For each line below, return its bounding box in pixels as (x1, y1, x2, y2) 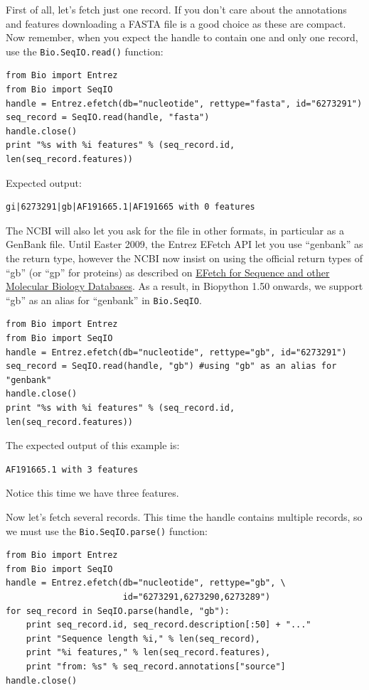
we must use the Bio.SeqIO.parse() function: (6, 523, 208, 538)
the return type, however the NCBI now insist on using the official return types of (6, 250, 363, 265)
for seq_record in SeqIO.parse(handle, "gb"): (6, 605, 230, 616)
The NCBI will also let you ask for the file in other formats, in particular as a (6, 222, 344, 237)
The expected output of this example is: (6, 438, 180, 453)
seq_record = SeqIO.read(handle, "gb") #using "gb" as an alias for (6, 361, 337, 372)
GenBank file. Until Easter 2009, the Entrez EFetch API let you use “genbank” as (6, 237, 363, 252)
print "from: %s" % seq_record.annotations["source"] (26, 661, 286, 672)
